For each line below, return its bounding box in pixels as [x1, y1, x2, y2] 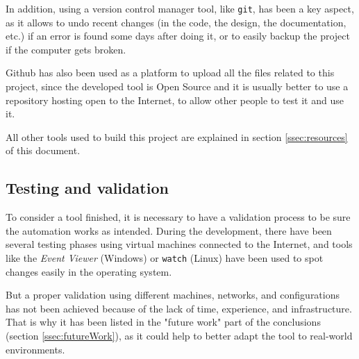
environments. [6, 342, 65, 356]
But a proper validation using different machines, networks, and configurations [6, 287, 340, 302]
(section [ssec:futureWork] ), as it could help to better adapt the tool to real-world [6, 328, 353, 343]
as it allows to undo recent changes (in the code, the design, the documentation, [6, 15, 347, 29]
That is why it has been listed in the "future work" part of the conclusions [6, 315, 321, 329]
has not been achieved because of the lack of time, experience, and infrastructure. [6, 301, 352, 315]
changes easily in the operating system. [6, 264, 172, 278]
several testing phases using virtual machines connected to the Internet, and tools [6, 237, 353, 251]
